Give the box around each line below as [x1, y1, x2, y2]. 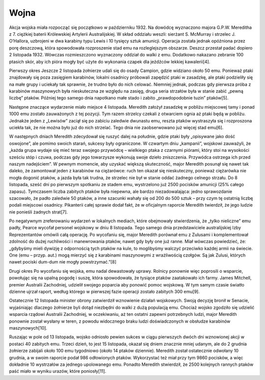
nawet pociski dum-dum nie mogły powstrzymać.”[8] [9, 259, 117, 265]
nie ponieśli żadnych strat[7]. [9, 209, 68, 215]
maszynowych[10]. [9, 325, 48, 331]
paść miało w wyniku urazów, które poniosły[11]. [9, 368, 106, 374]
